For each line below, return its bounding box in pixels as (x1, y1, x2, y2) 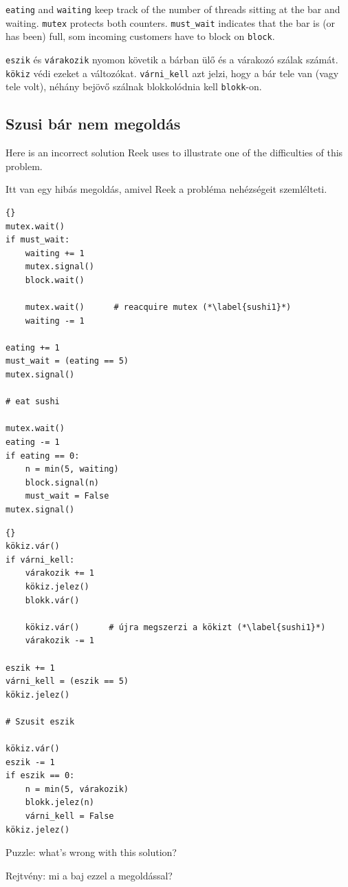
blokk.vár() (25, 595, 80, 605)
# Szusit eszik (6, 716, 75, 727)
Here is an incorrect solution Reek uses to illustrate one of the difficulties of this (6, 145, 343, 160)
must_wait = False (25, 491, 109, 501)
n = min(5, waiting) (25, 464, 119, 474)
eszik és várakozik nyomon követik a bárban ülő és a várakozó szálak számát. (6, 52, 338, 66)
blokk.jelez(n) (25, 797, 94, 808)
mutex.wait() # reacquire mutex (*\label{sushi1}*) (25, 302, 292, 313)
